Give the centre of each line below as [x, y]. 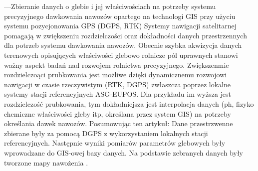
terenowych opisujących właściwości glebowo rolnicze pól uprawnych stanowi [121, 55]
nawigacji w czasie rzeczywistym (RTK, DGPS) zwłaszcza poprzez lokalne [118, 84]
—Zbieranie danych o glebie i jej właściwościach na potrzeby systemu [110, 6]
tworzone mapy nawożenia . [46, 162]
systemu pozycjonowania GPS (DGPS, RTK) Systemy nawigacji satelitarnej [121, 26]
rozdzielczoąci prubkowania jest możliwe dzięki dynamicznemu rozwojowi [116, 75]
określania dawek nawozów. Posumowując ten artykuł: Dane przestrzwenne [119, 123]
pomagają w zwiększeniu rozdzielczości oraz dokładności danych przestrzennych [126, 35]
